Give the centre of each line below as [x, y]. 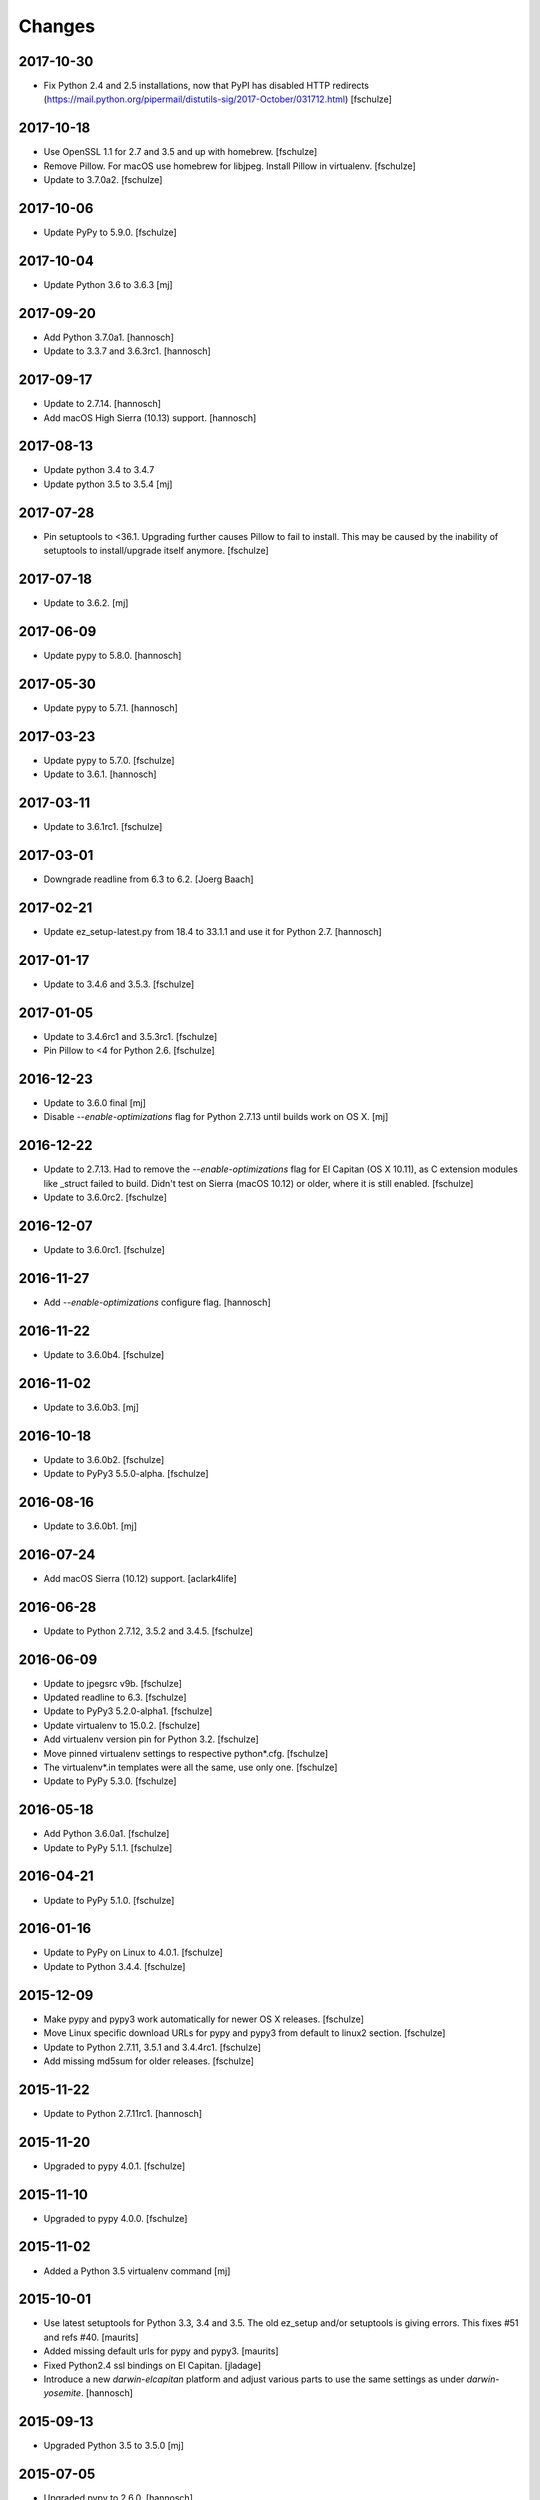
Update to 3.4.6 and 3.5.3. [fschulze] [119, 984]
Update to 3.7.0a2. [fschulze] [103, 180]
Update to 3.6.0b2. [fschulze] [104, 1459]
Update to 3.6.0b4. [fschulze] [104, 1354]
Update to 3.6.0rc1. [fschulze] [104, 1249]
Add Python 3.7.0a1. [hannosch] [108, 337]
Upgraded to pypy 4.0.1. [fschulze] [114, 2166]
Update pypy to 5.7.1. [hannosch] [111, 707]
